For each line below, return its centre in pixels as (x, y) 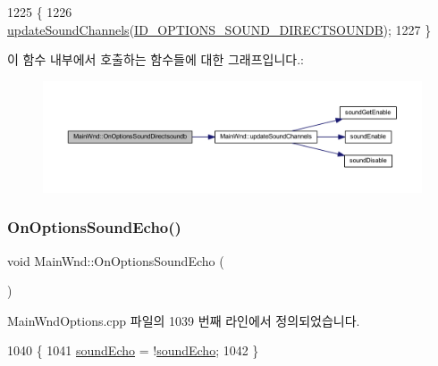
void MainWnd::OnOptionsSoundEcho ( (116, 260)
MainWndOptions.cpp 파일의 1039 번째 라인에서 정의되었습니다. (184, 320)
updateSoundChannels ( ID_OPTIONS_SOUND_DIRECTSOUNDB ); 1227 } (219, 29)
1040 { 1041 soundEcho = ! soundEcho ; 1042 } (133, 350)
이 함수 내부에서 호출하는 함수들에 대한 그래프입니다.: (156, 59)
